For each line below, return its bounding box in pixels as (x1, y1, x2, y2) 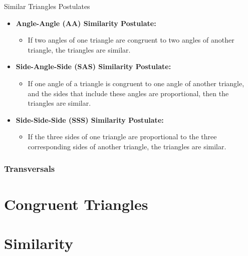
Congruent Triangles (4, 193, 148, 214)
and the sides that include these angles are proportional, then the (28, 88, 229, 98)
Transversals (4, 162, 55, 175)
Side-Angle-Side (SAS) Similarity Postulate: (16, 61, 171, 72)
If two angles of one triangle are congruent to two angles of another (28, 35, 234, 45)
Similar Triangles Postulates (4, 1, 90, 11)
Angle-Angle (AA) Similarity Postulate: (16, 18, 156, 28)
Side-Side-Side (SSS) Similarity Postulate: (16, 114, 164, 125)
